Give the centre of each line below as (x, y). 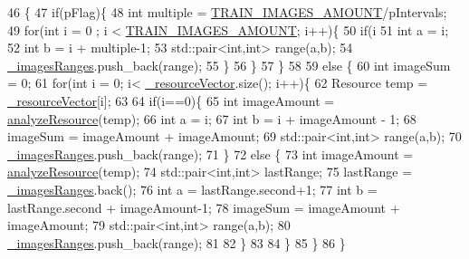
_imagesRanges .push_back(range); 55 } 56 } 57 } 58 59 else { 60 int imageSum (229, 65)
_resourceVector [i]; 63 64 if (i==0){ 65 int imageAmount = (171, 100)
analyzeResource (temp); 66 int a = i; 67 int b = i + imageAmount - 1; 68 (212, 118)
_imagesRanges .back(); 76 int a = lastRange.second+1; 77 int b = (192, 189)
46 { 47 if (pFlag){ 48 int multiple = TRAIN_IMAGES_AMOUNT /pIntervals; (227, 12)
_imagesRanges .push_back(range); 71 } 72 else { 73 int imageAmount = (211, 153)
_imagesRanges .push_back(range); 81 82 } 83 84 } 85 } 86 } (177, 242)
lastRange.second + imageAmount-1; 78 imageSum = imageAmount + (204, 207)
